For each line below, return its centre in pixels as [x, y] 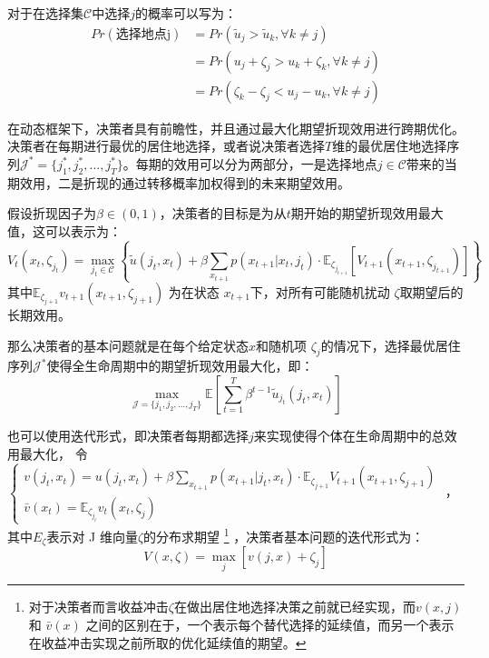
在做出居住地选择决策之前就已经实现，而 [294, 607]
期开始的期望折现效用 [354, 213]
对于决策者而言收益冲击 [98, 607]
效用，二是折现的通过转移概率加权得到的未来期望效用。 [185, 182]
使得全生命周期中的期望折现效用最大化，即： [180, 366]
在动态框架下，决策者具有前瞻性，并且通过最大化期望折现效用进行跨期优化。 [236, 128]
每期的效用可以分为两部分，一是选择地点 [256, 163]
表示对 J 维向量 [92, 536]
